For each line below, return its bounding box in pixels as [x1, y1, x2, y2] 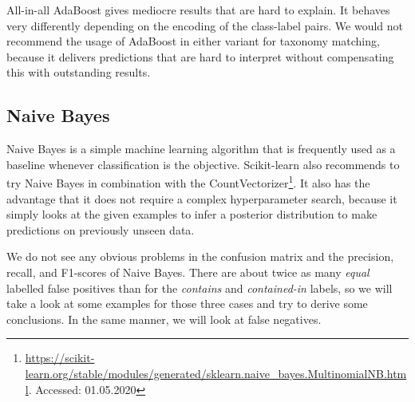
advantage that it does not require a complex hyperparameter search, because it [6, 190, 397, 207]
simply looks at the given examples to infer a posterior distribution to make [6, 206, 377, 223]
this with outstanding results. [6, 64, 151, 81]
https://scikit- [25, 349, 95, 366]
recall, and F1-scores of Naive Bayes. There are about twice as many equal [6, 263, 370, 280]
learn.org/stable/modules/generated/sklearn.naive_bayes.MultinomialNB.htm [25, 365, 407, 381]
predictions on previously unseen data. [6, 221, 195, 238]
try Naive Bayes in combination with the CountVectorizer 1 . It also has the [6, 172, 370, 191]
